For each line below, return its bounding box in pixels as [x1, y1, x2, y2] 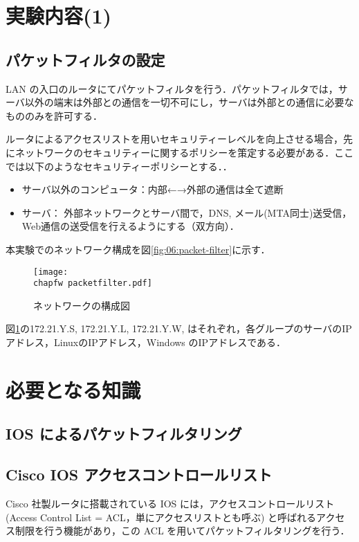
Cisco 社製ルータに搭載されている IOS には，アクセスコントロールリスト [6, 496, 335, 510]
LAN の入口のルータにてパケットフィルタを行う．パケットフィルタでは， [6, 81, 338, 96]
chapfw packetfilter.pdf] [33, 278, 152, 289]
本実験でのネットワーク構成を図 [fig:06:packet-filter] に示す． [6, 242, 270, 256]
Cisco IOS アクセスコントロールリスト [6, 464, 273, 485]
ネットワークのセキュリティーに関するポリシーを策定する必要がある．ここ [15, 145, 354, 159]
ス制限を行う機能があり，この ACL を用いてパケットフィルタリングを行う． [6, 523, 350, 538]
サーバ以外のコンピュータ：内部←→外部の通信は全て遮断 [21, 182, 284, 197]
